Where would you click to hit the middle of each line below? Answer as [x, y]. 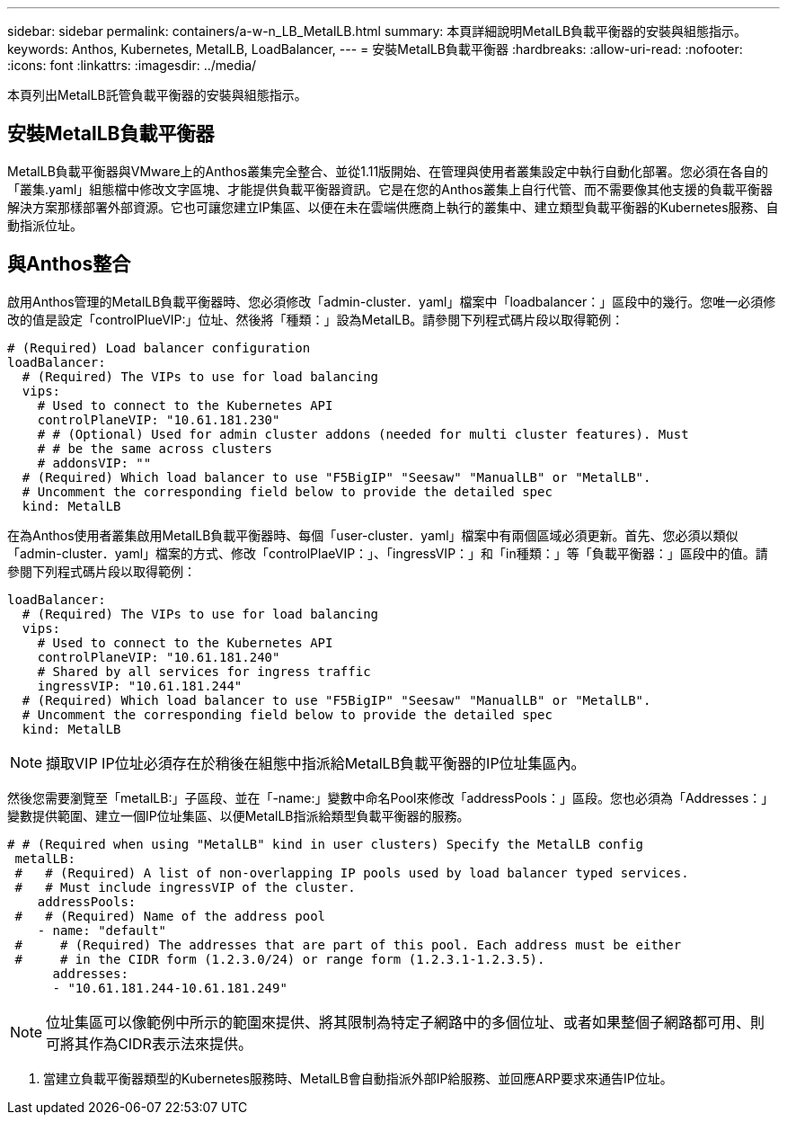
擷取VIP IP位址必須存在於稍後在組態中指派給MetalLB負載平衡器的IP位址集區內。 [316, 763]
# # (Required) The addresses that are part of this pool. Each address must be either [348, 944]
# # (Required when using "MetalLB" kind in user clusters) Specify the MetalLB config [326, 844]
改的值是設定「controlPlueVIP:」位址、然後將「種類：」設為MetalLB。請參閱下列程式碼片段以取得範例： [316, 319]
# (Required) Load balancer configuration [159, 347]
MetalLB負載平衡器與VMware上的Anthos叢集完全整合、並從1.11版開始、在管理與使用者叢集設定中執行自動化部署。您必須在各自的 [388, 171]
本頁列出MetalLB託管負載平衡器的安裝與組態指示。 [157, 95]
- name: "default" [102, 930]
